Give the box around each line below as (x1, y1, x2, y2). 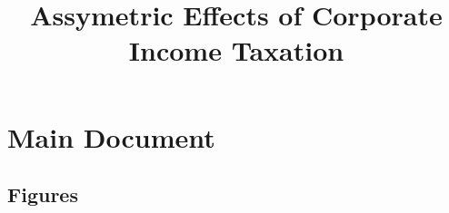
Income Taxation (128, 32, 344, 69)
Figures (7, 180, 78, 208)
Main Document (7, 118, 215, 155)
